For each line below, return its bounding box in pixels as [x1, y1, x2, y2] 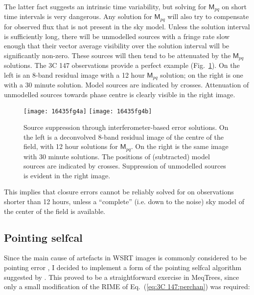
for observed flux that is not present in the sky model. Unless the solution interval [4, 21, 250, 31]
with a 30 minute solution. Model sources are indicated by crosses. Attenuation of [4, 80, 249, 90]
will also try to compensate [167, 11, 249, 21]
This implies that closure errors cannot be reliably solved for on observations [4, 187, 234, 197]
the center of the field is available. [4, 206, 105, 216]
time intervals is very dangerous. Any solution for [4, 11, 152, 21]
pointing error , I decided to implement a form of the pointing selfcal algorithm [4, 262, 242, 273]
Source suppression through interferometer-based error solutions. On [23, 122, 229, 132]
